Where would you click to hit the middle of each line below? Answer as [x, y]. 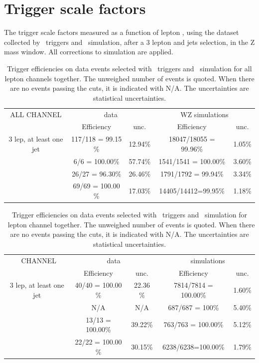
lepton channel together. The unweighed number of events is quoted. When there [131, 224]
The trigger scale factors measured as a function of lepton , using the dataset [122, 32]
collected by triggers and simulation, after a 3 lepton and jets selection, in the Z [129, 42]
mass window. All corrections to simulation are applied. [89, 52]
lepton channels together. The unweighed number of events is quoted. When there [129, 78]
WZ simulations [204, 114]
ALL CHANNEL [36, 114]
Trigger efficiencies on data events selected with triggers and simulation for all [129, 68]
